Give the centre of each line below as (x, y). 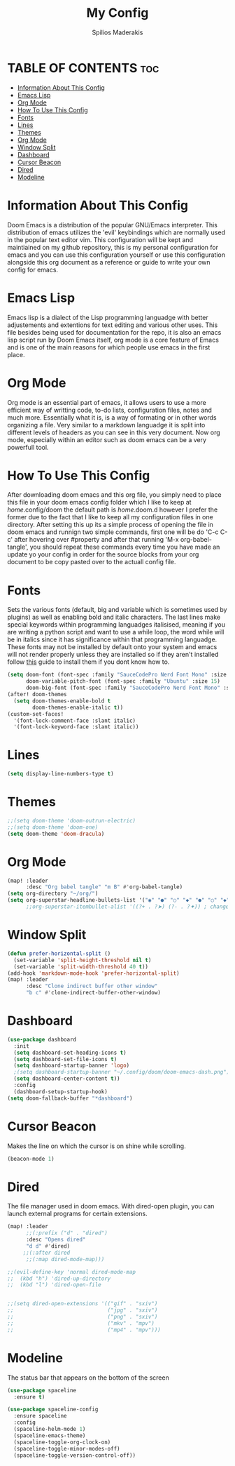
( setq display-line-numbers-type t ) (60, 774)
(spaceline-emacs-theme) (50, 1435)
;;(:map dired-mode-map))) (65, 1259)
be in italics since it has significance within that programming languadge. (112, 639)
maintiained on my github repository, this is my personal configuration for (113, 247)
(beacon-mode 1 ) (31, 1159)
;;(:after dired (47, 1253)
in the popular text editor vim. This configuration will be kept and (100, 239)
